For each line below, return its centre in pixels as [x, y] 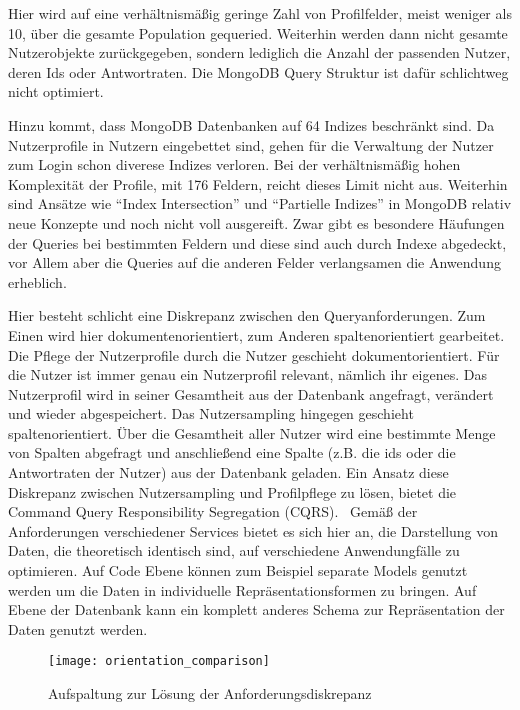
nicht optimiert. [56, 91]
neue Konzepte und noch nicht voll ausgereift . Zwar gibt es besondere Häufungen [256, 222]
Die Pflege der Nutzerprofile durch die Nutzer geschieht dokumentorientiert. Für [254, 354]
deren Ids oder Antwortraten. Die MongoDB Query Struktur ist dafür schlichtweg [258, 71]
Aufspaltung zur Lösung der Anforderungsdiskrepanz [210, 693]
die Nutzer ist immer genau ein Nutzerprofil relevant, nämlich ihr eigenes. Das [247, 374]
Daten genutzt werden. [78, 628]
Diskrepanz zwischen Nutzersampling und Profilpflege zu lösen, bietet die [232, 491]
